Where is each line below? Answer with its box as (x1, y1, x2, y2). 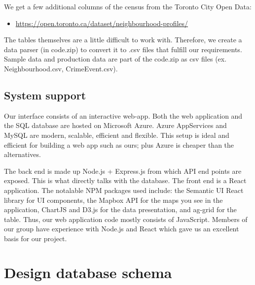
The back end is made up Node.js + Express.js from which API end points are (4, 165, 242, 176)
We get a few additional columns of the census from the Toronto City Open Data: (4, 1, 252, 11)
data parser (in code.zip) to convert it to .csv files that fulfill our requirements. (4, 44, 242, 54)
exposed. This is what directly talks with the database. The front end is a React (4, 175, 247, 186)
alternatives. (4, 149, 41, 159)
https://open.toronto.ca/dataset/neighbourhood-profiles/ (15, 18, 188, 28)
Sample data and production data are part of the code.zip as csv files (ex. (4, 54, 227, 64)
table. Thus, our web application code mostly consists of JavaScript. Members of (4, 214, 248, 224)
